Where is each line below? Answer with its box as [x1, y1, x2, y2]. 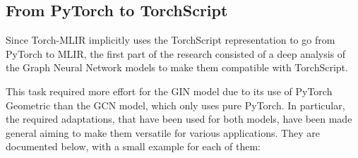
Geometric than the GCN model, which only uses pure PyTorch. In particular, [6, 97, 345, 112]
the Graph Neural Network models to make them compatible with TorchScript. [6, 60, 348, 75]
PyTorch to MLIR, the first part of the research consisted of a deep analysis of [6, 46, 346, 61]
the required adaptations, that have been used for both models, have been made [6, 111, 352, 126]
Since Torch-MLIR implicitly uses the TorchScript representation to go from [6, 32, 335, 47]
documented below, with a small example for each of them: [6, 139, 261, 154]
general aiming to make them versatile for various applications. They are [6, 125, 320, 140]
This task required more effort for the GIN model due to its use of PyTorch [6, 83, 333, 98]
